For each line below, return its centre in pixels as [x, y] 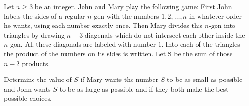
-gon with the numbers [125, 16]
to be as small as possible [205, 79]
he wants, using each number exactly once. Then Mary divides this [103, 25]
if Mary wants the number [119, 79]
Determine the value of [38, 79]
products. [36, 63]
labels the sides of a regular [45, 16]
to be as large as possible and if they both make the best [144, 88]
